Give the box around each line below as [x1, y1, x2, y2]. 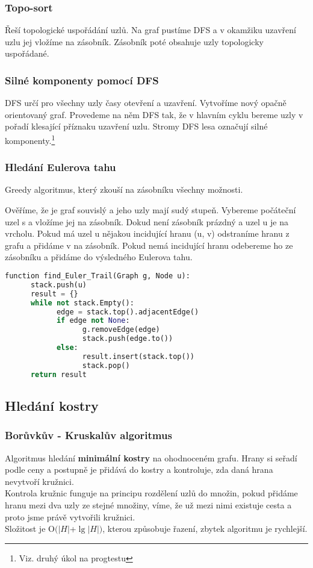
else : [56, 343, 78, 352]
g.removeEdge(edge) [82, 325, 160, 334]
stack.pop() [82, 361, 130, 370]
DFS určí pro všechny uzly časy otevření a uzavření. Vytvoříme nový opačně [5, 96, 287, 109]
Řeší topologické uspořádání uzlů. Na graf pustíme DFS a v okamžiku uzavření [5, 23, 296, 36]
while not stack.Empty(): [30, 298, 134, 307]
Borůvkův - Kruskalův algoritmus [5, 428, 172, 443]
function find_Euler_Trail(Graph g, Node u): [5, 272, 190, 281]
